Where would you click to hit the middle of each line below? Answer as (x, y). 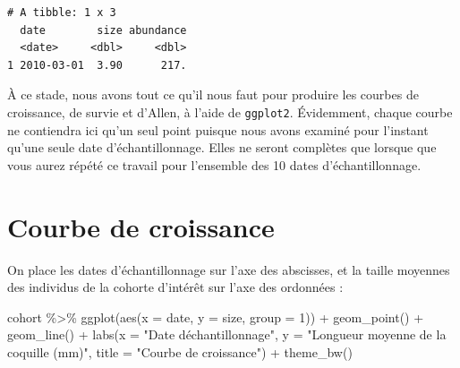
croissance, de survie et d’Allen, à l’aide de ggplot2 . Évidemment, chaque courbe (230, 111)
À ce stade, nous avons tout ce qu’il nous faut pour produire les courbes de (213, 94)
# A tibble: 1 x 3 (62, 13)
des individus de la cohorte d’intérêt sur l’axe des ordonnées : (175, 287)
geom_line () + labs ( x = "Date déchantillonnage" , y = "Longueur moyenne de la (227, 334)
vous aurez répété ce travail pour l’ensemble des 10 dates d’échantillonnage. (214, 164)
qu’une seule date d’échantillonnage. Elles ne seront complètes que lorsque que (222, 147)
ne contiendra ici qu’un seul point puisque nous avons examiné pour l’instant (218, 129)
